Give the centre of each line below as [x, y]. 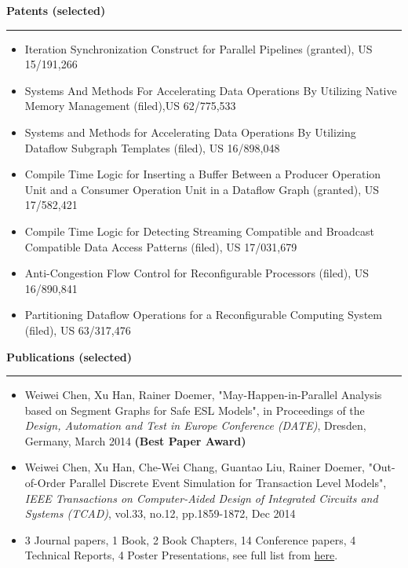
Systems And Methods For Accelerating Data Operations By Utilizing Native [211, 90]
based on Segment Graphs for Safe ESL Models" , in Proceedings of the [195, 410]
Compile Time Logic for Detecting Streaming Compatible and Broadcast [200, 231]
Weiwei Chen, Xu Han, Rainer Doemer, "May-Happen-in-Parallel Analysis [203, 395]
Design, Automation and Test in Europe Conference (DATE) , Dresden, [195, 425]
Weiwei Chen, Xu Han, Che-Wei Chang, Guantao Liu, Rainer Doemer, [195, 467]
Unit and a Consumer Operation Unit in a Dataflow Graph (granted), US [202, 189]
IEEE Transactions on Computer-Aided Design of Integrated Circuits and [201, 498]
